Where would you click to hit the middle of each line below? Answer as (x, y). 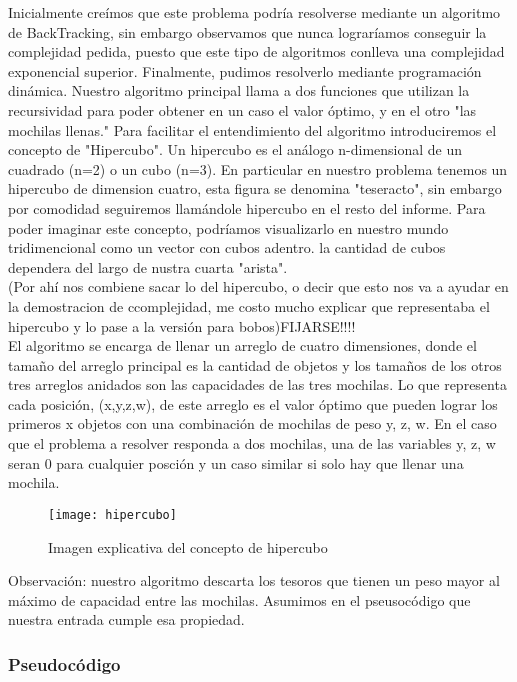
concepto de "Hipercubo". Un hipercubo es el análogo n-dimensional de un (235, 149)
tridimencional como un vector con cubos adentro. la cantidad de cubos (227, 247)
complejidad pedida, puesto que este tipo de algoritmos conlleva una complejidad (256, 51)
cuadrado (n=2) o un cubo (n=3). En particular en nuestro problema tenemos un (258, 168)
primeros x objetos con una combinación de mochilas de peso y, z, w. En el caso (252, 423)
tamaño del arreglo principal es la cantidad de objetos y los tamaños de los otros (255, 364)
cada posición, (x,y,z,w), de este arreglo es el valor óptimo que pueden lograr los (253, 403)
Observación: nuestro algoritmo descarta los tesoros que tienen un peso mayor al (254, 580)
